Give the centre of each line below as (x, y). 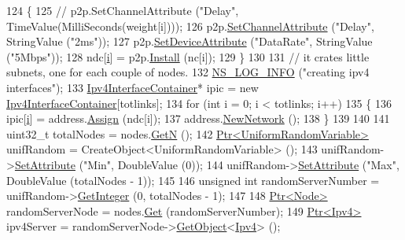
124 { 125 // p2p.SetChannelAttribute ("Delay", (123, 10)
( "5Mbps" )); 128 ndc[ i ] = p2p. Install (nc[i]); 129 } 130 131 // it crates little (188, 56)
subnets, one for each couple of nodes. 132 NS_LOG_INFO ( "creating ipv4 (188, 72)
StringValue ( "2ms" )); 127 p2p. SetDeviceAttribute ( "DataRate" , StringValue (190, 41)
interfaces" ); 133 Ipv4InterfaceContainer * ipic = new (133, 87)
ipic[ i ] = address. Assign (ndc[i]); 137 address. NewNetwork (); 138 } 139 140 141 (198, 118)
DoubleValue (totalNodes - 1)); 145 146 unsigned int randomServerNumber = (193, 180)
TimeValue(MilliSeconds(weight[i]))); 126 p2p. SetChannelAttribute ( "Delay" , (190, 26)
